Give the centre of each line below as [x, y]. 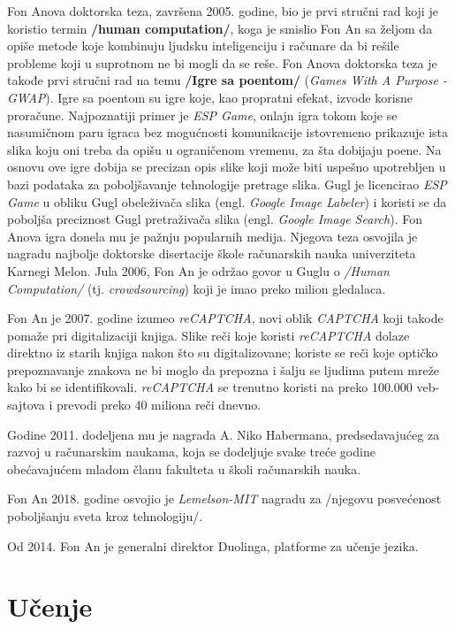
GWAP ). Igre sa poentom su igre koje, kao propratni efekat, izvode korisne [210, 97]
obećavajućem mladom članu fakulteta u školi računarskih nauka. [184, 468]
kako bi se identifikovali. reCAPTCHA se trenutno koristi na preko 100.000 [210, 387]
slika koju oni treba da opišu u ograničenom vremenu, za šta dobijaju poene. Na [224, 149]
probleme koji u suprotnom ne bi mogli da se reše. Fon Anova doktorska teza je [222, 62]
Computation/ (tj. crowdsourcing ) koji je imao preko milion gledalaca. [197, 288]
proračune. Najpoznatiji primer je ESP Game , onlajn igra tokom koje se [202, 115]
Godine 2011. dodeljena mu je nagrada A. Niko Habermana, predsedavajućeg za [224, 434]
